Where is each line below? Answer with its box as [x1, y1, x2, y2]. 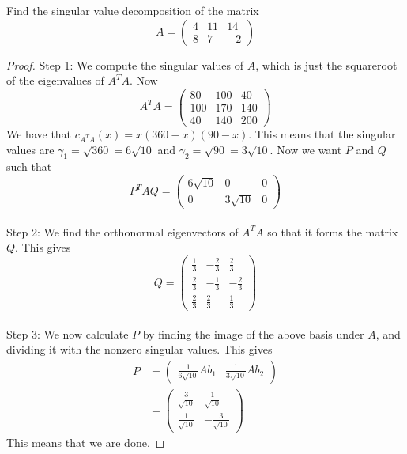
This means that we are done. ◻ [6, 433, 165, 450]
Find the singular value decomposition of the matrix [6, 2, 259, 18]
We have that [6, 125, 72, 142]
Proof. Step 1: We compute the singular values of [6, 56, 243, 73]
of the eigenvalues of [6, 72, 104, 89]
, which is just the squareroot [255, 56, 398, 73]
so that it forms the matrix [267, 223, 398, 240]
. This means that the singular [248, 125, 396, 142]
